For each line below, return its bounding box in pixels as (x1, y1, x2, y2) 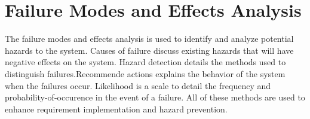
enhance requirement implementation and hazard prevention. (5, 102, 228, 115)
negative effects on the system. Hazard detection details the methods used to (5, 56, 286, 68)
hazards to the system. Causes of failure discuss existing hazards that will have (5, 44, 294, 56)
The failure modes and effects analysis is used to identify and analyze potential (5, 32, 294, 45)
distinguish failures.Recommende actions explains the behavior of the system (5, 67, 286, 80)
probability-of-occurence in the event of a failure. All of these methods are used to (5, 91, 305, 103)
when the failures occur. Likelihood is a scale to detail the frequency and (5, 79, 271, 91)
